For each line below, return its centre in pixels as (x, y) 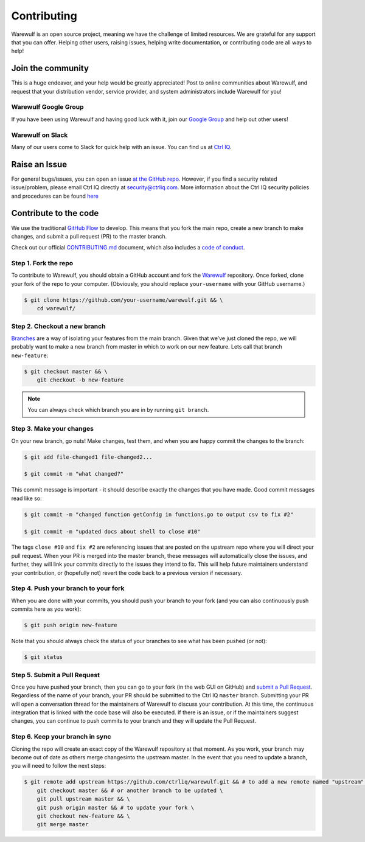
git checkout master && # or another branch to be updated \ (130, 790)
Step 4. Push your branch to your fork (68, 588)
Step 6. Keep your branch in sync (61, 737)
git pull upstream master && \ (83, 799)
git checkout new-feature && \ (83, 816)
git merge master (63, 825)
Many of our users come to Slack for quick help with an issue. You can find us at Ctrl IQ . (121, 147)
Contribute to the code (55, 213)
